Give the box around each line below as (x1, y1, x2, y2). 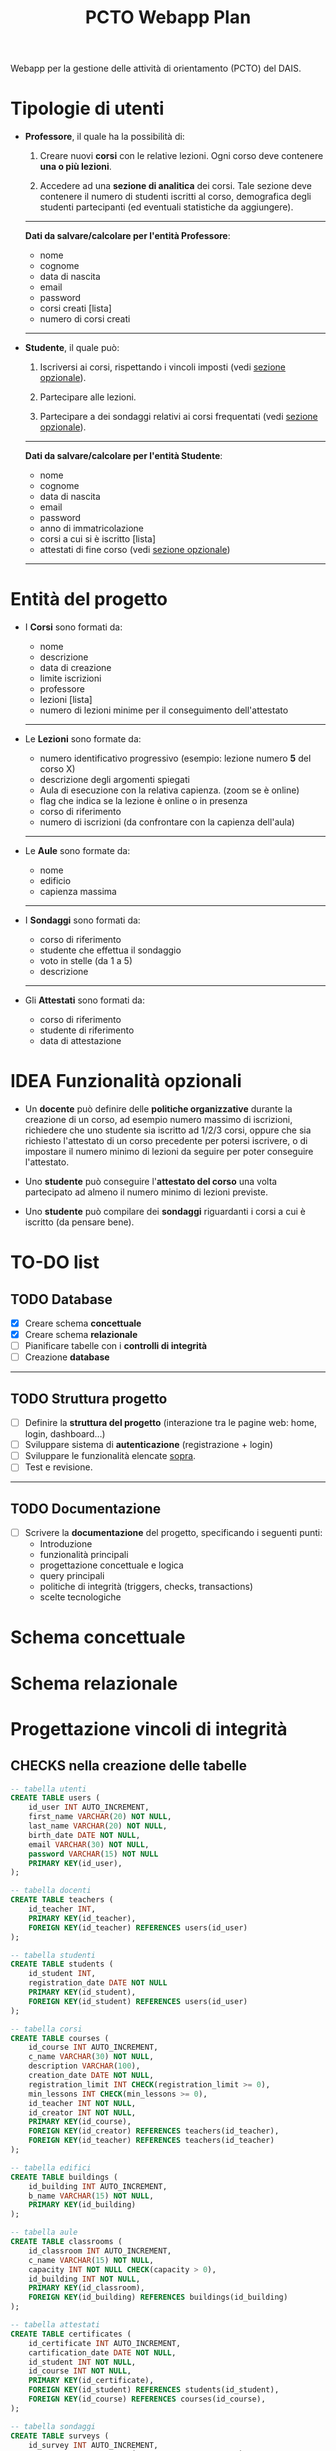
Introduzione (39, 1538, 93, 1550)
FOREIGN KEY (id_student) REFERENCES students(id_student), (28, 2385, 280, 2395)
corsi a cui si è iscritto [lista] (39, 533, 157, 545)
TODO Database (10, 1291, 113, 1308)
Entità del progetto (10, 588, 168, 611)
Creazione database (24, 1351, 110, 1363)
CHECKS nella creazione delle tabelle (10, 1757, 247, 1775)
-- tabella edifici (10, 2162, 92, 2173)
